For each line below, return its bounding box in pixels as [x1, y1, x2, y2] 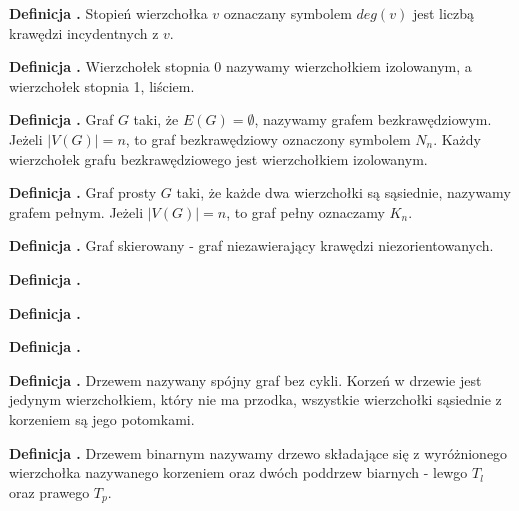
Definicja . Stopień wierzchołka [9, 3, 208, 23]
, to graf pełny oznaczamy [226, 201, 385, 222]
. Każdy [433, 128, 482, 149]
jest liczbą [412, 3, 475, 23]
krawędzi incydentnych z [9, 22, 159, 43]
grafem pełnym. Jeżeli [9, 201, 144, 222]
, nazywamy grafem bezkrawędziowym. [254, 109, 492, 130]
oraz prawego [9, 481, 90, 502]
